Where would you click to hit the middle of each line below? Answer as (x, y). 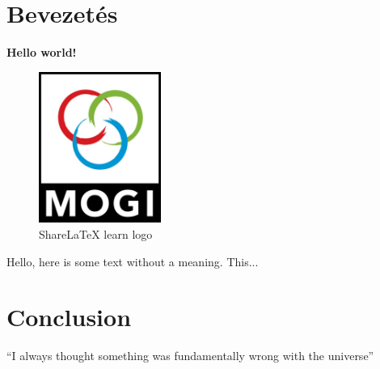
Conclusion (69, 317)
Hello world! (42, 52)
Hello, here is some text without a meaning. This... (133, 261)
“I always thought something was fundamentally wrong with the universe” (190, 356)
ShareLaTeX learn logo (96, 233)
